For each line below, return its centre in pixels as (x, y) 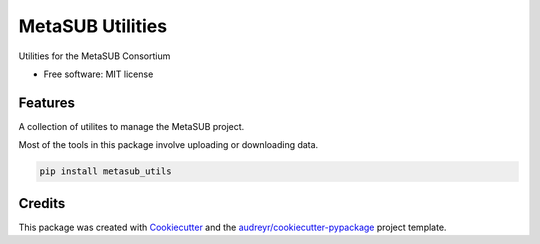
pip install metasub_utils (105, 171)
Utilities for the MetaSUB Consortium (94, 56)
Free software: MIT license (98, 74)
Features (46, 102)
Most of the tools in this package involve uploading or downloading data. (168, 145)
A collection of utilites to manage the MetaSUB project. (131, 126)
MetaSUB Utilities (93, 26)
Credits (42, 203)
